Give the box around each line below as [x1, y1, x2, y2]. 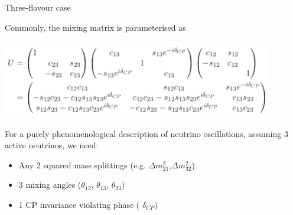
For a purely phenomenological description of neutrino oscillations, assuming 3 [5, 127, 288, 139]
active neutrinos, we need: [5, 139, 99, 151]
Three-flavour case [5, 1, 71, 13]
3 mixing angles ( [18, 178, 82, 191]
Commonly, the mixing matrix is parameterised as [5, 21, 186, 33]
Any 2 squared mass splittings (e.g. [18, 158, 146, 171]
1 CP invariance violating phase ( [18, 198, 140, 210]
